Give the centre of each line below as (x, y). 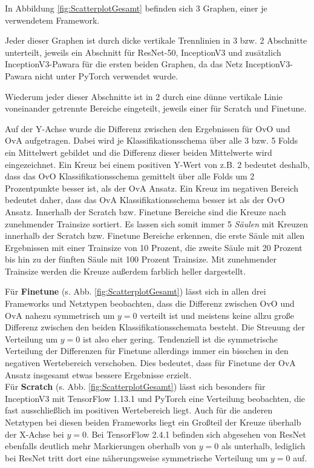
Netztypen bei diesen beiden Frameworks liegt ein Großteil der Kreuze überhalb (153, 422)
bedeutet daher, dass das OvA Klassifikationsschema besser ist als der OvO (145, 200)
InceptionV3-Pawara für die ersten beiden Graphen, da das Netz (124, 64)
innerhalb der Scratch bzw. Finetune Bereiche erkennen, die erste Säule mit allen (155, 236)
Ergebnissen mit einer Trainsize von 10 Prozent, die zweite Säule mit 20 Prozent (154, 247)
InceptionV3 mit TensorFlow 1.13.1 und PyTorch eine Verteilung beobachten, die (155, 398)
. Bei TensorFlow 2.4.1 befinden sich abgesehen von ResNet (196, 434)
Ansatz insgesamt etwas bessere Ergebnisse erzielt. (98, 374)
